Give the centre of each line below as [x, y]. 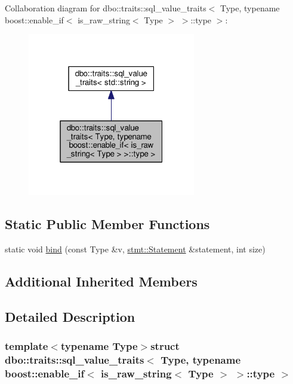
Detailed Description [70, 316]
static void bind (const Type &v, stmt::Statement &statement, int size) [135, 249]
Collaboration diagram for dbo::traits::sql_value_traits [106, 8]
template [27, 346]
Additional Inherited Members [101, 281]
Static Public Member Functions [107, 224]
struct [165, 346]
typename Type [99, 346]
